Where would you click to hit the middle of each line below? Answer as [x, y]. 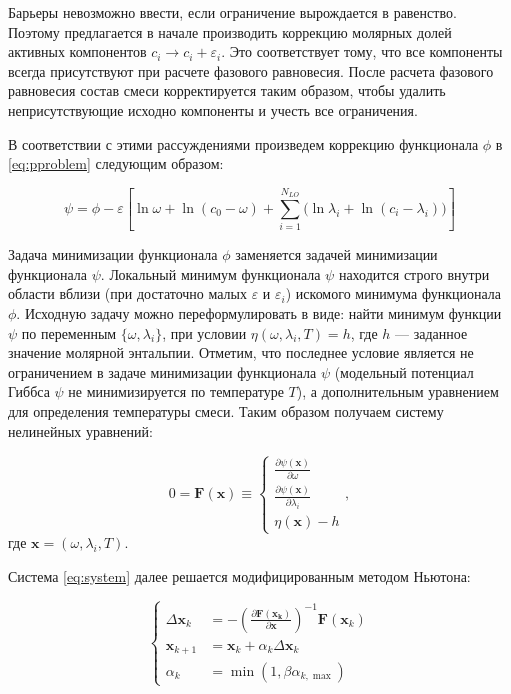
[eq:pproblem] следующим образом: [116, 163]
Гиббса [29, 391]
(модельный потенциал [404, 371]
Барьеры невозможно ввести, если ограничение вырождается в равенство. [232, 12]
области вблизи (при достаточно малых [128, 293]
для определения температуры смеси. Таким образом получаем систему [226, 410]
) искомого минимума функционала [393, 293]
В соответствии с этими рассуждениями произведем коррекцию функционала [243, 143]
